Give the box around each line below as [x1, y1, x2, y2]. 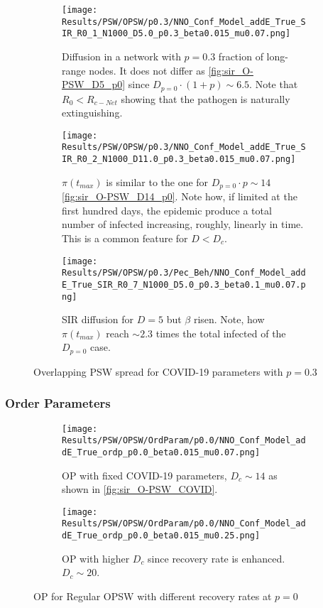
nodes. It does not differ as [89, 63, 205, 77]
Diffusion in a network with [62, 48, 181, 63]
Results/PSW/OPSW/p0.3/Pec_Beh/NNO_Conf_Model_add [62, 268, 306, 278]
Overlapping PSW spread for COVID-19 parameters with [33, 364, 283, 379]
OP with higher [62, 550, 130, 565]
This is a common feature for [62, 231, 188, 245]
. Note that [249, 77, 298, 92]
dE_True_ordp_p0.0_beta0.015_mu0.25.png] [62, 531, 261, 541]
